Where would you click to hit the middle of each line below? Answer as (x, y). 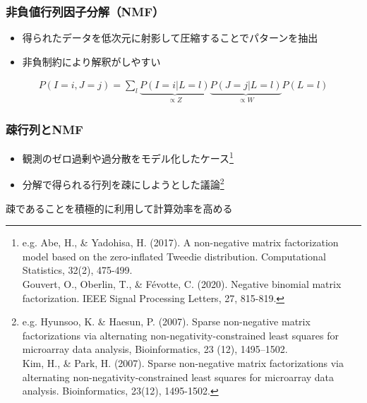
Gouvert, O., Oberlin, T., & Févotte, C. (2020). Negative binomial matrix (182, 283)
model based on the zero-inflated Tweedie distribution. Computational (174, 256)
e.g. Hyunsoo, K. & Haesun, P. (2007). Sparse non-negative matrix (166, 321)
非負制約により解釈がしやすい (91, 61)
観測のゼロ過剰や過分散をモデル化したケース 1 (128, 157)
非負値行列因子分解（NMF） (85, 11)
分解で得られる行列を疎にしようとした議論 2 (123, 183)
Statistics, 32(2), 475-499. (77, 270)
